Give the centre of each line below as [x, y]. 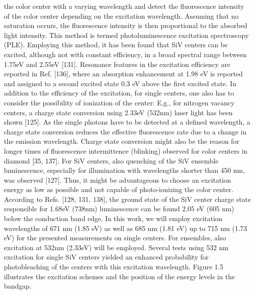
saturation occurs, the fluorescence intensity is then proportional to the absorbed [126, 25]
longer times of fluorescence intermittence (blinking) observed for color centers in [126, 150]
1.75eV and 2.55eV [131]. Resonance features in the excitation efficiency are [117, 64]
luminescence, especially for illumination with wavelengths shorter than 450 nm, [125, 170]
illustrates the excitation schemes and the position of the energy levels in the [119, 276]
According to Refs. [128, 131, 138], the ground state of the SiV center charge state [127, 199]
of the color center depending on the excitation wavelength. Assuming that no [121, 16]
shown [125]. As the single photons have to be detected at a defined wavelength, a [127, 122]
